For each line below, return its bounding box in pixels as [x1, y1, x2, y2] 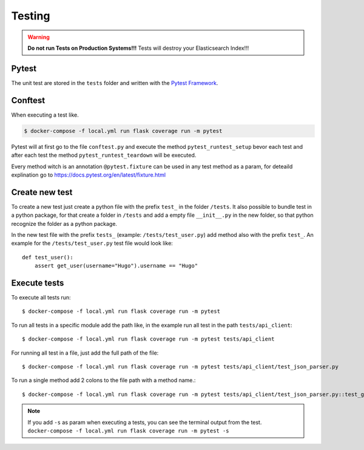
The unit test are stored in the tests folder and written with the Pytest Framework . [11, 79, 218, 86]
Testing [11, 9, 50, 22]
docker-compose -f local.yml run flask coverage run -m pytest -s [27, 427, 230, 434]
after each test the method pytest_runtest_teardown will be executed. [11, 152, 197, 159]
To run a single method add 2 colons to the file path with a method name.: [11, 377, 196, 384]
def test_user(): [22, 254, 73, 261]
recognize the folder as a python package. [11, 220, 118, 227]
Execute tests [11, 278, 64, 288]
